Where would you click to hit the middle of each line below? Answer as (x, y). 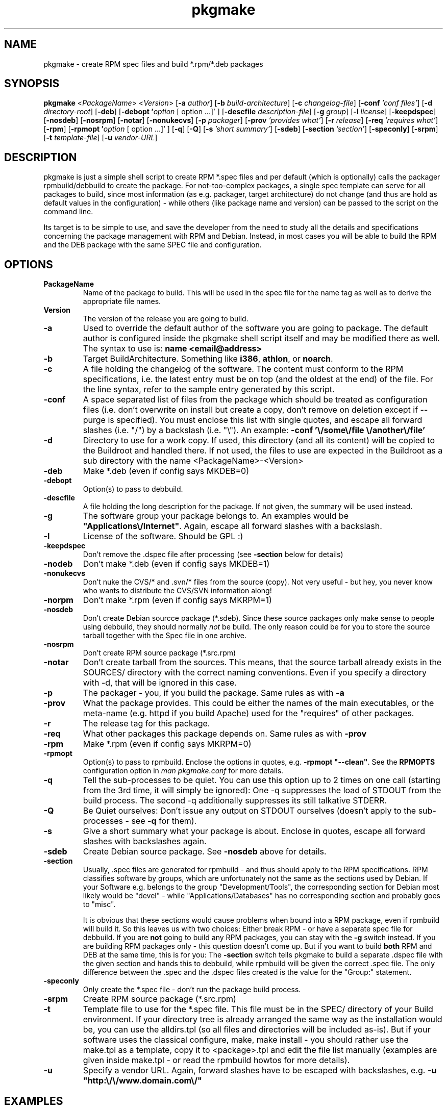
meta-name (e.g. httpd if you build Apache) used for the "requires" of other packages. (249, 713)
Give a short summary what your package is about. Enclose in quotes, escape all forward (254, 831)
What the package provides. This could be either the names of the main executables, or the (258, 703)
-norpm (58, 600)
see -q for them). (164, 821)
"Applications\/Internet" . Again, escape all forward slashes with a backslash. (232, 526)
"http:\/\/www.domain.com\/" (142, 1081)
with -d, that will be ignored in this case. (160, 683)
